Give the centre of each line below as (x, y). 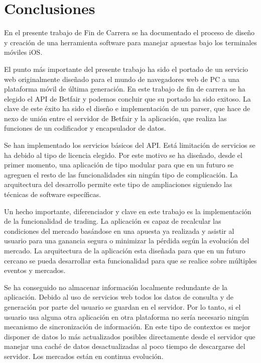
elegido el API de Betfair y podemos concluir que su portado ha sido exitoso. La (127, 98)
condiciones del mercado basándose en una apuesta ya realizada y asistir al (119, 231)
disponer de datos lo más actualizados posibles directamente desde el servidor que (130, 336)
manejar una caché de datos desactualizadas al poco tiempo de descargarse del (125, 346)
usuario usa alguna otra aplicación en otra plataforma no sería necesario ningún (126, 316)
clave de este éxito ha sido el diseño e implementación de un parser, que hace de (127, 108)
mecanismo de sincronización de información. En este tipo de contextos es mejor (127, 327)
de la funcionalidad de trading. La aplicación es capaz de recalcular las (113, 221)
